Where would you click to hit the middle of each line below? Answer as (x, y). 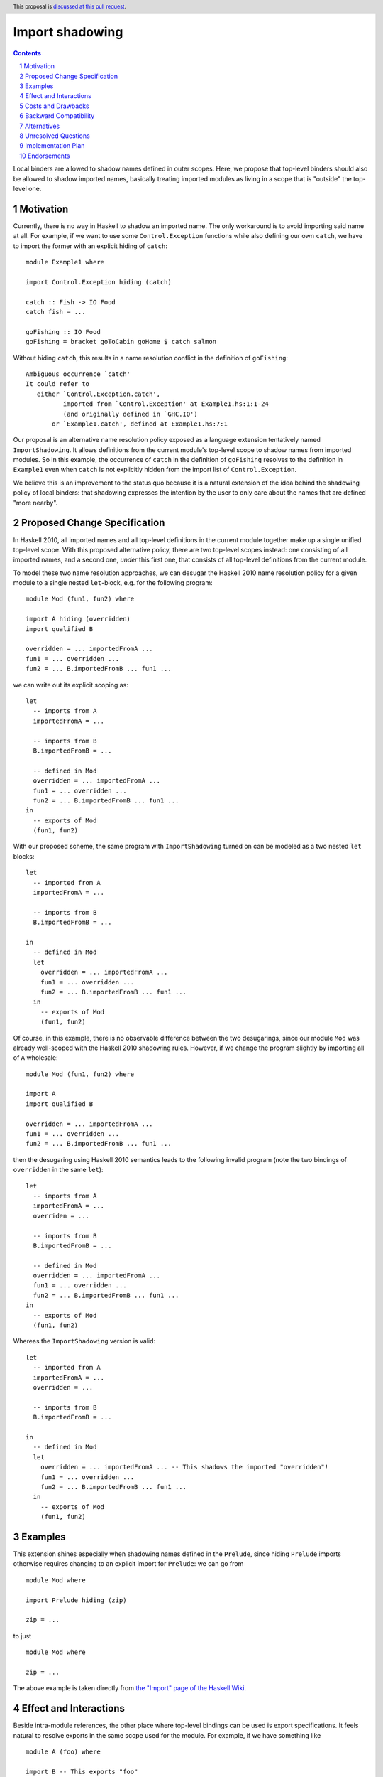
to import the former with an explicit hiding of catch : (90, 246)
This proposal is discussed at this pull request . (70, 6)
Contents (27, 53)
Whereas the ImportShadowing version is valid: (84, 1341)
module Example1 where (65, 262)
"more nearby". (35, 503)
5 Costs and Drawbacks (55, 106)
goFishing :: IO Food (63, 332)
